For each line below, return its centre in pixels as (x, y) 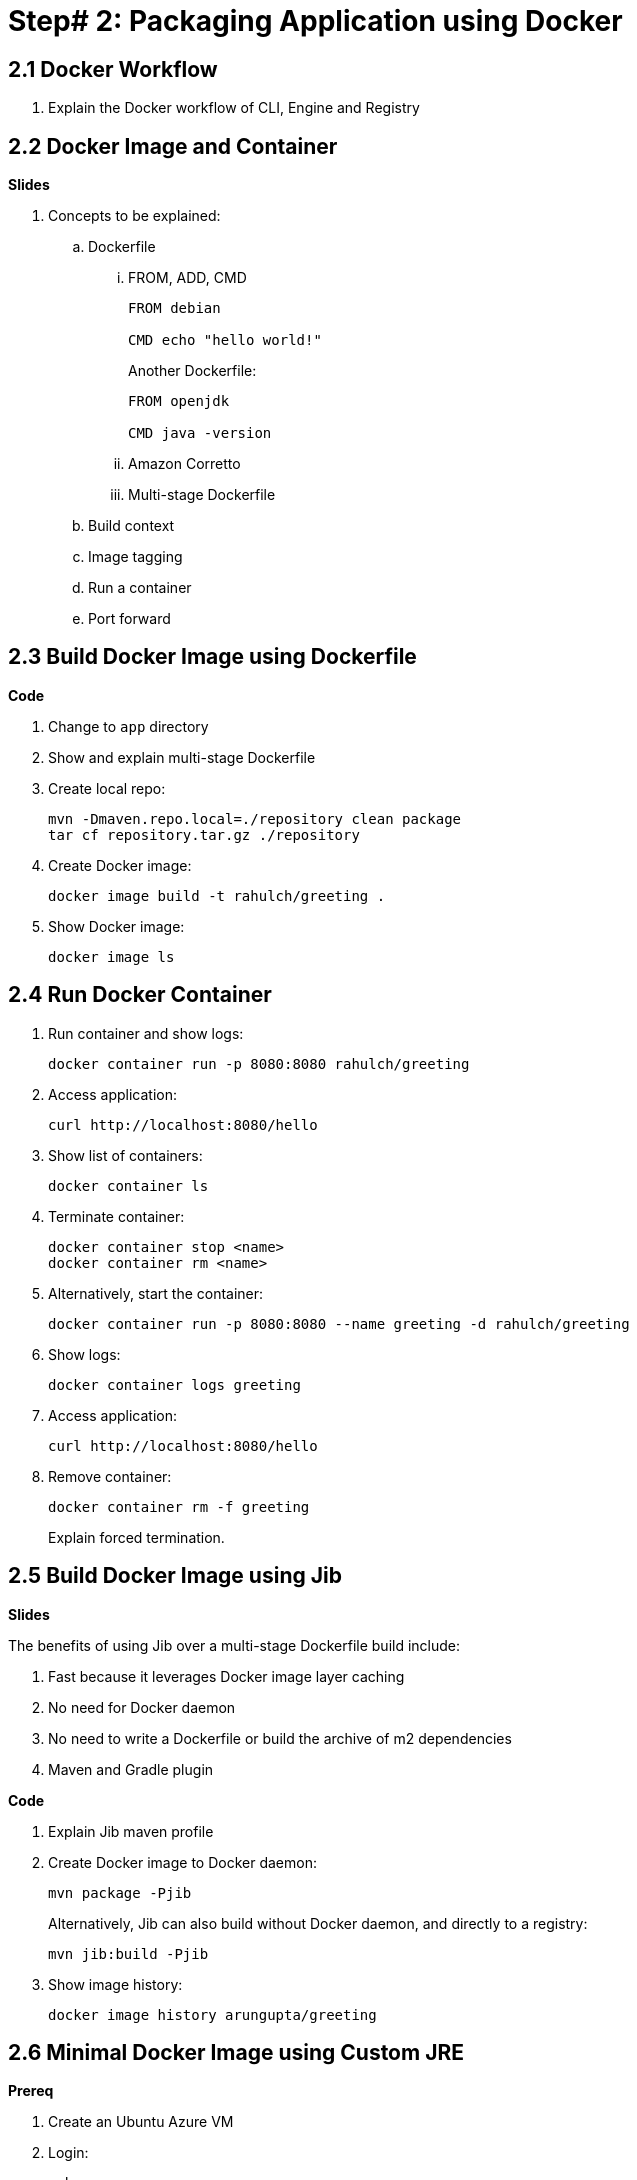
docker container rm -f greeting (179, 1506)
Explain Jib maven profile (131, 1831)
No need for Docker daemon (142, 1707)
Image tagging (135, 557)
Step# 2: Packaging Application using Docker (315, 21)
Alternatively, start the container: (156, 1293)
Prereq (31, 2091)
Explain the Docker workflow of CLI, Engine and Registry (234, 108)
